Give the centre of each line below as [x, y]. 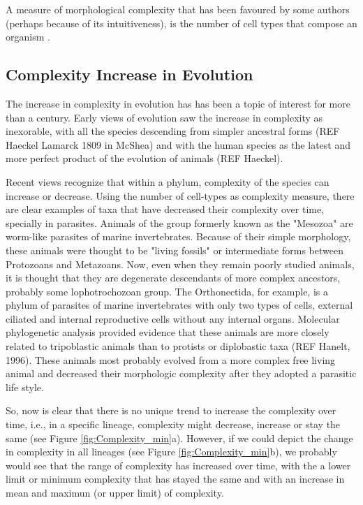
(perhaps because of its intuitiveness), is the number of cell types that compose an [181, 23]
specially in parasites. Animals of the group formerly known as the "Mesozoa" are [179, 222]
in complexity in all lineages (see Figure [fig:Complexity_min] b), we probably [171, 452]
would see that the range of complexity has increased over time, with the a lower [178, 465]
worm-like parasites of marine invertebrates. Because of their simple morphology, [178, 236]
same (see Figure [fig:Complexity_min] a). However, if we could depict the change [179, 438]
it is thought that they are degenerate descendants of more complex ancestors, [173, 278]
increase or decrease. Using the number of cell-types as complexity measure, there [180, 195]
